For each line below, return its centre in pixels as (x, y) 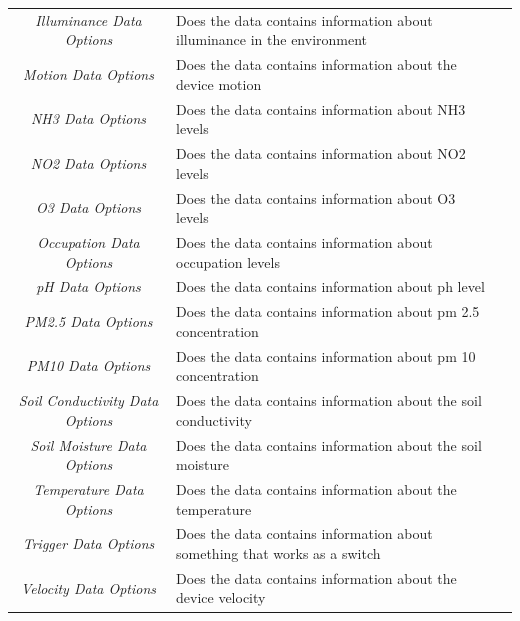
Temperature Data (88, 488)
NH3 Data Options (88, 118)
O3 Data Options (88, 207)
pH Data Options (88, 286)
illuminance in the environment (272, 39)
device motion (219, 83)
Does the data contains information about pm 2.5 (328, 311)
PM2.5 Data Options (88, 321)
